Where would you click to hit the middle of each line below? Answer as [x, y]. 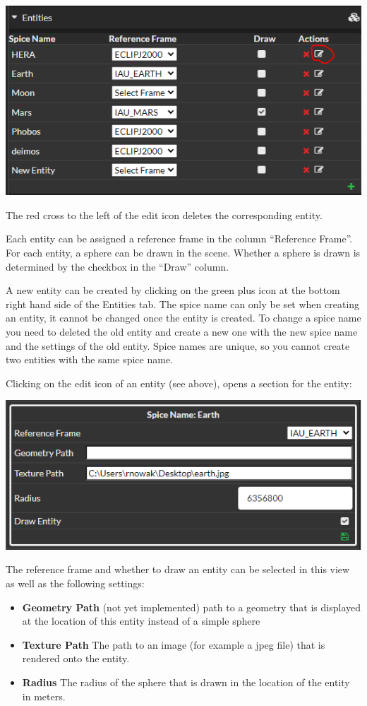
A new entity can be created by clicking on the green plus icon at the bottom [173, 290]
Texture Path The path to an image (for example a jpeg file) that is [174, 644]
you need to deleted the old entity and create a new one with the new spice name [182, 331]
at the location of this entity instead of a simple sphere [141, 621]
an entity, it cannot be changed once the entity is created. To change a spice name [183, 318]
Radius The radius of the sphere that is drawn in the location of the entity [186, 682]
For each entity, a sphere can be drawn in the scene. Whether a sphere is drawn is [183, 252]
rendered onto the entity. [76, 658]
